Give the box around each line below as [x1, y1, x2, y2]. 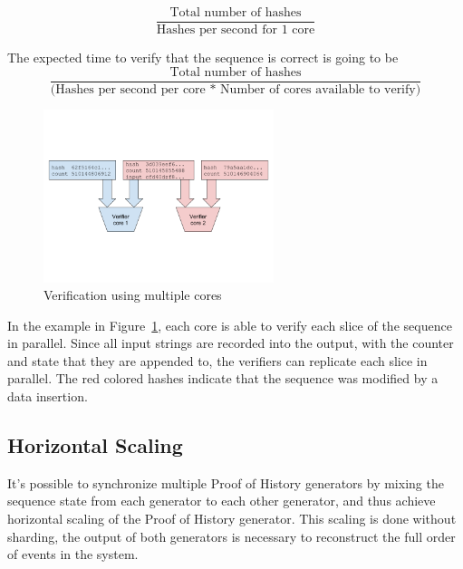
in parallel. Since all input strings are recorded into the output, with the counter [7, 333, 454, 352]
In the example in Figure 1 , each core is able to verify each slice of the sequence [7, 315, 452, 334]
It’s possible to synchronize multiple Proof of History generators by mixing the [7, 473, 444, 492]
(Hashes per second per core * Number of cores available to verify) [50, 82, 421, 96]
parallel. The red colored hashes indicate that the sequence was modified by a [7, 369, 439, 388]
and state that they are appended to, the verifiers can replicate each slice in [7, 351, 428, 370]
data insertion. [7, 387, 88, 406]
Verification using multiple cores [43, 285, 222, 304]
